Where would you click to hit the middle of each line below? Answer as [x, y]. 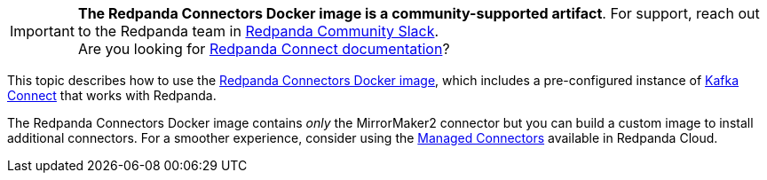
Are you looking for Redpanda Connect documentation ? [264, 49]
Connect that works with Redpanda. [112, 95]
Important [42, 31]
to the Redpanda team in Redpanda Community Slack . [258, 31]
